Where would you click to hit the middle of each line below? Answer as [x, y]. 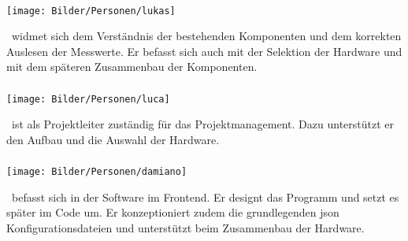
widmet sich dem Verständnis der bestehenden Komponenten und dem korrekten [206, 36]
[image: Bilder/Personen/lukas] [91, 11]
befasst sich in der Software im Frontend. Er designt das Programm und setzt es [205, 197]
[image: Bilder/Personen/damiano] [97, 172]
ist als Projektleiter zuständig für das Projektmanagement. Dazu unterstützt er [203, 124]
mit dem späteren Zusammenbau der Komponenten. [132, 67]
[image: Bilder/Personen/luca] [88, 99]
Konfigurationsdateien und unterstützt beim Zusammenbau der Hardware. [185, 227]
